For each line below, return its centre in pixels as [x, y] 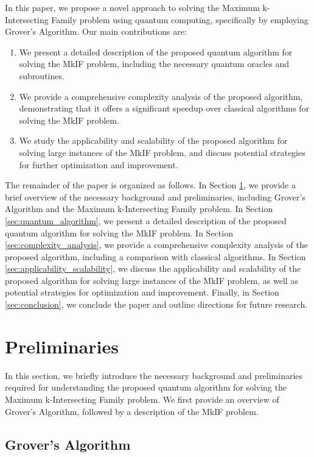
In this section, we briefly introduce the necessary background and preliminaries [154, 375]
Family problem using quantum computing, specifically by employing [180, 19]
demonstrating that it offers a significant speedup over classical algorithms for [164, 108]
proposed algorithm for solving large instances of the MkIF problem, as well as [152, 280]
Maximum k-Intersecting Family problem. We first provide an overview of [142, 399]
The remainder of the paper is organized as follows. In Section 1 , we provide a [150, 185]
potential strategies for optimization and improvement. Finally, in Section [142, 292]
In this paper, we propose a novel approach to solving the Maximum [132, 7]
